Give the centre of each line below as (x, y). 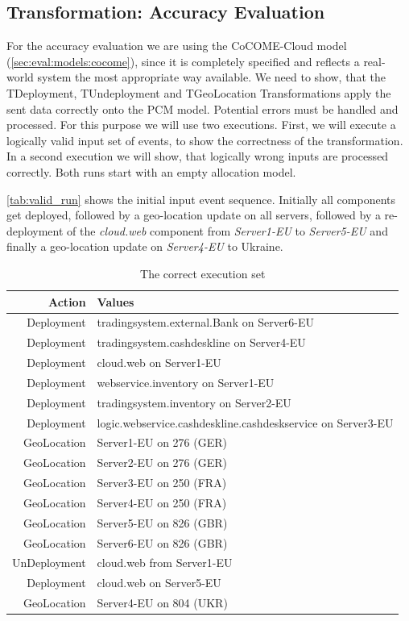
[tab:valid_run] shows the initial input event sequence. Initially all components (201, 199)
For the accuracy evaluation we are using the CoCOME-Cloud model (177, 46)
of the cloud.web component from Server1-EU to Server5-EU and (227, 230)
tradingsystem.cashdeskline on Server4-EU (201, 342)
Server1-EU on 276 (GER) (162, 442)
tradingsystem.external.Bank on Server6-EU (206, 322)
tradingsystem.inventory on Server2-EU (194, 402)
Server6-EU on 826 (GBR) (162, 542)
